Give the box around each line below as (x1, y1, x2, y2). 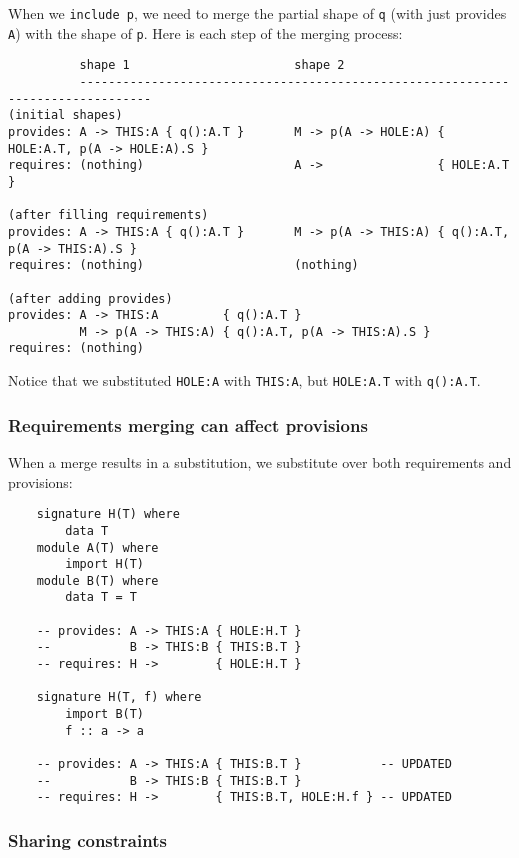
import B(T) (65, 707, 145, 722)
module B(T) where (36, 573, 159, 588)
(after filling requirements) (8, 208, 209, 223)
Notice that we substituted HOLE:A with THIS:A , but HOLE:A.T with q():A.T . (8, 370, 481, 391)
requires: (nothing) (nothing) (8, 258, 359, 273)
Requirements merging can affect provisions (8, 412, 368, 437)
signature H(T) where (36, 507, 180, 522)
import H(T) (65, 557, 145, 572)
